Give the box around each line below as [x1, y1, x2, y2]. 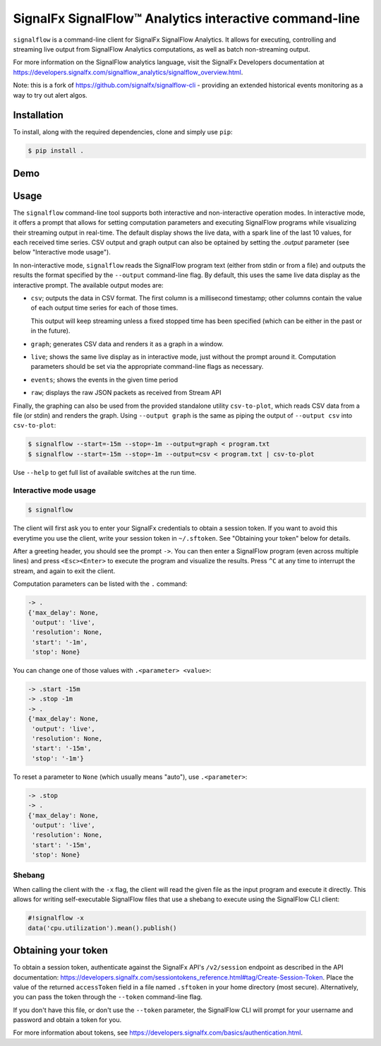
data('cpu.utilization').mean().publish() [28, 924, 177, 932]
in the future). [30, 327, 71, 335]
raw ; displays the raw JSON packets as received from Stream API [30, 389, 222, 397]
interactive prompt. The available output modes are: [13, 281, 164, 289]
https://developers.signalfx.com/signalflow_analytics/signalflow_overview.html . [13, 68, 243, 76]
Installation [13, 110, 64, 122]
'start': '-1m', [32, 638, 88, 646]
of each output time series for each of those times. [30, 304, 179, 312]
